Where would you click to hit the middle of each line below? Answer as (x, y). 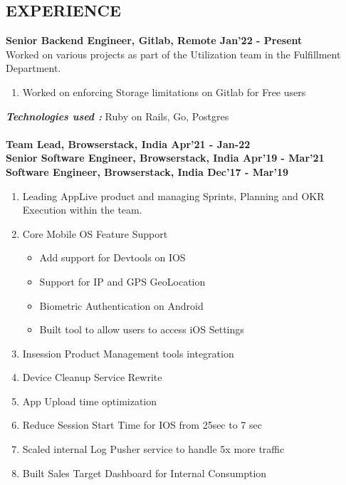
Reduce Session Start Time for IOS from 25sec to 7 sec (142, 425)
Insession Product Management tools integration (128, 353)
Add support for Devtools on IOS (112, 257)
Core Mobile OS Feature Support (95, 233)
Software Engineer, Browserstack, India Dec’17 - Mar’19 (147, 171)
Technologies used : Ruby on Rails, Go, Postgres (117, 116)
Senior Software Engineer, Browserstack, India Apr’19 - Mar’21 (165, 158)
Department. (33, 68)
